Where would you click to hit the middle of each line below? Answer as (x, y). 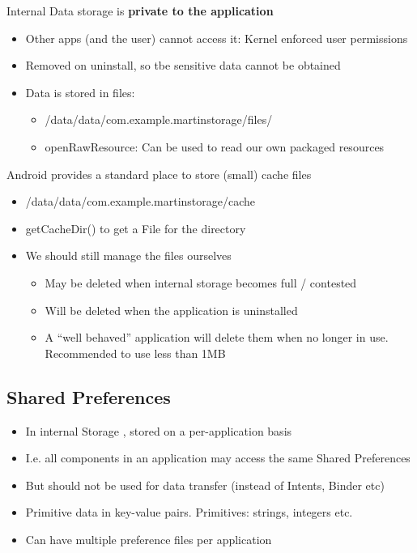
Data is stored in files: (80, 92)
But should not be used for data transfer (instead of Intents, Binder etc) (205, 485)
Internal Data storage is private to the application (140, 11)
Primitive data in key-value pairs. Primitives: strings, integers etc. (189, 512)
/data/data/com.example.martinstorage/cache (140, 201)
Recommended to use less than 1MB (135, 353)
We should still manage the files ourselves (128, 255)
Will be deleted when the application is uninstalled (171, 310)
